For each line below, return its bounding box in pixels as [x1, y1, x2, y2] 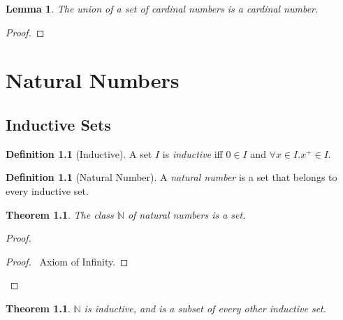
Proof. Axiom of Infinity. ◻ [6, 254, 129, 268]
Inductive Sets [6, 113, 111, 135]
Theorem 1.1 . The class [6, 207, 114, 221]
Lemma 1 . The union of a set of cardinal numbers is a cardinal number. [6, 1, 319, 15]
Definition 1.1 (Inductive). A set [6, 146, 152, 161]
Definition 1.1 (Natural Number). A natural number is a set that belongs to [6, 170, 337, 184]
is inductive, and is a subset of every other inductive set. [84, 300, 327, 315]
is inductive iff [162, 146, 223, 161]
